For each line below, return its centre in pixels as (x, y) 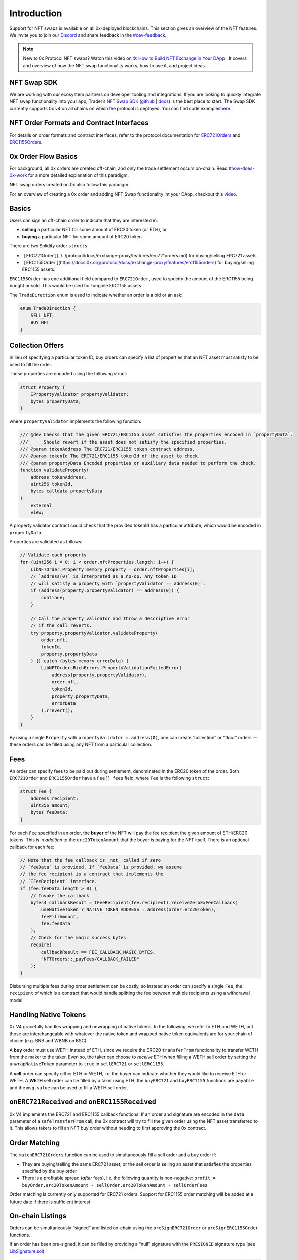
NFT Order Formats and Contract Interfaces (79, 123)
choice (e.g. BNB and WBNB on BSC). (49, 1041)
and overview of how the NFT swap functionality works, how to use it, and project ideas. (115, 66)
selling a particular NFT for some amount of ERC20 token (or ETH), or (94, 230)
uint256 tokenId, (52, 484)
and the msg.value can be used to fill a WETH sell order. (69, 1087)
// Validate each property (53, 555)
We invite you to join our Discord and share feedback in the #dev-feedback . (88, 35)
